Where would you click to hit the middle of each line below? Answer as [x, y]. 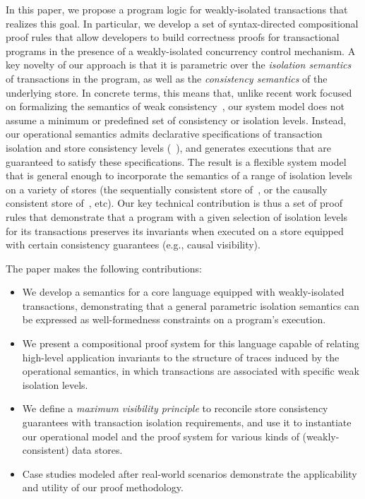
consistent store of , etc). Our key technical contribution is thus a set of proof [174, 203]
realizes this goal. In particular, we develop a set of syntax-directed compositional [182, 23]
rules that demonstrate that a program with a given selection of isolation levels [176, 216]
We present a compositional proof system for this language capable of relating [191, 343]
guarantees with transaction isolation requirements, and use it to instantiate [187, 422]
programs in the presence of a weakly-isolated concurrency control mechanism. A [181, 50]
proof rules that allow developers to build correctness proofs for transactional [173, 37]
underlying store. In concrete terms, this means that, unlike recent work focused [179, 92]
